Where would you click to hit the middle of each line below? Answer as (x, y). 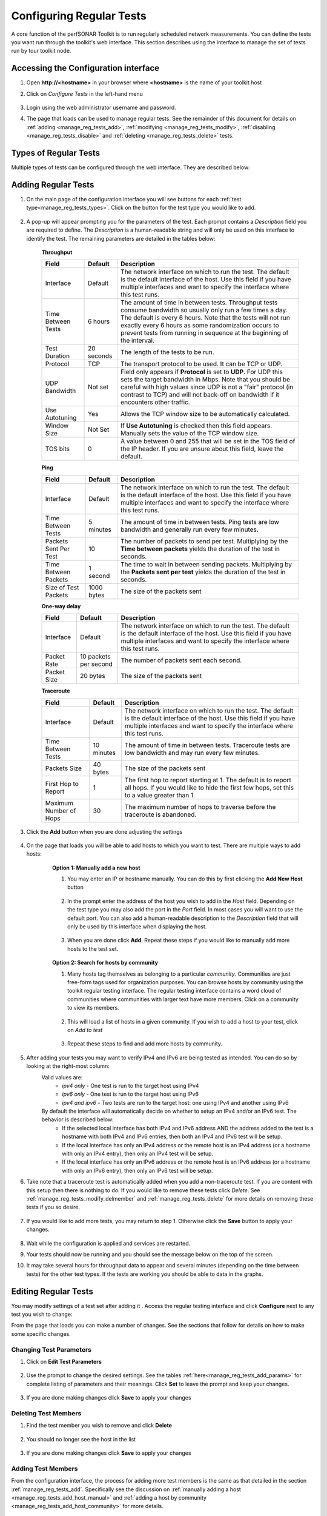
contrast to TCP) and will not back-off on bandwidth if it (200, 395)
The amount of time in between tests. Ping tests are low (200, 522)
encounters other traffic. (155, 402)
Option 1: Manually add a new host (96, 868)
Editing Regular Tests (52, 1291)
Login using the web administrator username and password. (101, 108)
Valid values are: (62, 1077)
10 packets (95, 657)
